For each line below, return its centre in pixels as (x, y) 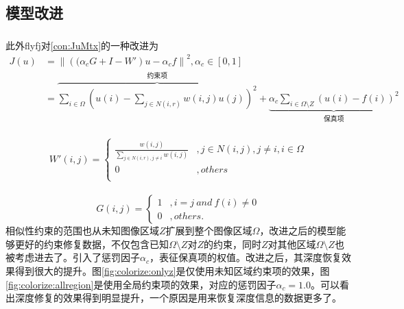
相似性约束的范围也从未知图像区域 (82, 231)
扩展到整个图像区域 (209, 231)
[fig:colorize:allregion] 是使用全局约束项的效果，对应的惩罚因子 (141, 284)
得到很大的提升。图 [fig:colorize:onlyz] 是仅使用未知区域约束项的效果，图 (172, 270)
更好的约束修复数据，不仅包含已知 (92, 244)
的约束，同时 (232, 244)
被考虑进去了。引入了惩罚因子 (73, 257)
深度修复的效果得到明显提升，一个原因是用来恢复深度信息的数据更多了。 (178, 298)
